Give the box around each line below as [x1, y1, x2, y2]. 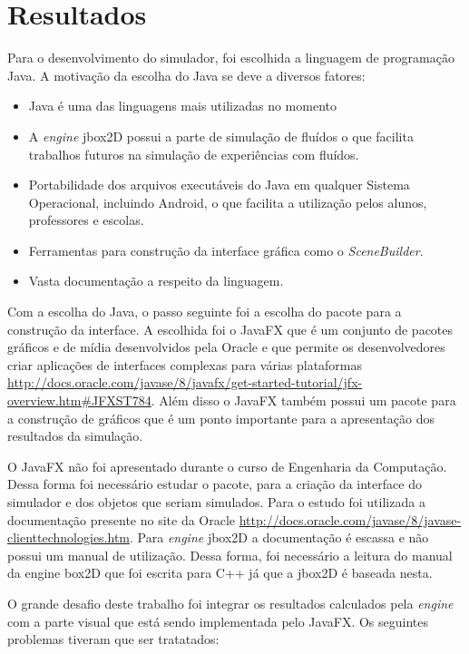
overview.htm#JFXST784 [7, 391, 151, 410]
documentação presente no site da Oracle [7, 510, 236, 529]
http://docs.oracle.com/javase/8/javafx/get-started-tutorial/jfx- [7, 373, 363, 392]
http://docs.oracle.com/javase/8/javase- [239, 510, 462, 529]
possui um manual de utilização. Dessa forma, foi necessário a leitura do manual [7, 545, 453, 564]
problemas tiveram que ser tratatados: [7, 630, 220, 649]
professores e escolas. [28, 210, 144, 229]
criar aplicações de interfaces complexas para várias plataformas [7, 355, 363, 374]
